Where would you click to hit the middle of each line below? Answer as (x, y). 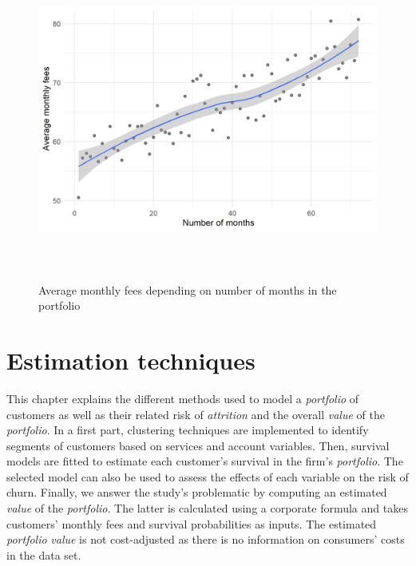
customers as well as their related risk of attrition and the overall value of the (196, 414)
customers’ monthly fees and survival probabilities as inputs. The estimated (192, 523)
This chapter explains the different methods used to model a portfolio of (183, 398)
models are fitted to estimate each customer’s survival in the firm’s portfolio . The (205, 461)
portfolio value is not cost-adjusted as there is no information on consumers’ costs (206, 539)
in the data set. (44, 554)
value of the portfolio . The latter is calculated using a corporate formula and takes (207, 508)
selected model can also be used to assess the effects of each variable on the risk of (208, 476)
